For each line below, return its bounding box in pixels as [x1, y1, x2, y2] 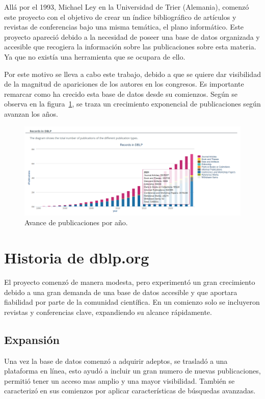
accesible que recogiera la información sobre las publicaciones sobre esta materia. [4, 41, 256, 52]
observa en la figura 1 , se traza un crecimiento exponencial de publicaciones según [4, 98, 261, 109]
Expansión [4, 331, 60, 347]
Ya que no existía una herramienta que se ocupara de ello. [4, 51, 185, 62]
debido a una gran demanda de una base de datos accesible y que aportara [4, 286, 237, 297]
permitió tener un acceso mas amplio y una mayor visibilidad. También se [4, 375, 235, 386]
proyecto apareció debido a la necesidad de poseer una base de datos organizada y [4, 31, 260, 42]
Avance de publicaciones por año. [24, 217, 128, 228]
